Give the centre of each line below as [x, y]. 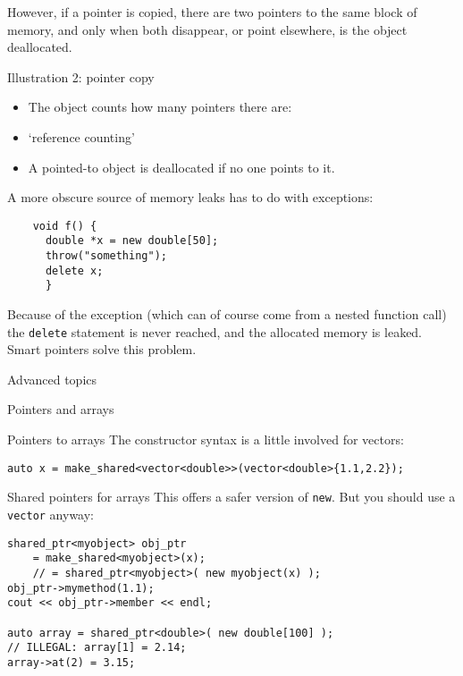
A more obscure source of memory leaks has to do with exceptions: [190, 197]
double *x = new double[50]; [132, 241]
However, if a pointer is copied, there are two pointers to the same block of [212, 12]
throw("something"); [106, 256]
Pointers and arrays [61, 409]
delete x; [74, 270]
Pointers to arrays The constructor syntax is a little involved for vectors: [206, 439]
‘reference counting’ [81, 136]
